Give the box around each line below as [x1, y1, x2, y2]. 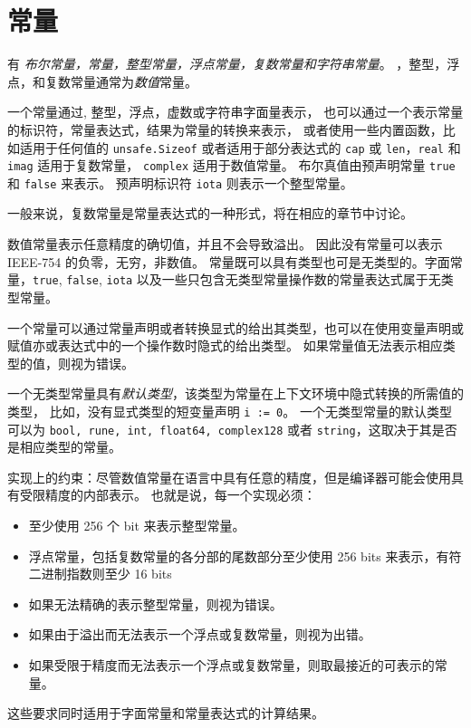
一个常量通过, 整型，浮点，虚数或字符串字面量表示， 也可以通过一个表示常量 [7, 102, 464, 121]
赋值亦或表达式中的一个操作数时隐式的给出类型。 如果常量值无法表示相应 [7, 336, 443, 355]
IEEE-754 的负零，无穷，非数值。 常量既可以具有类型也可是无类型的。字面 [7, 252, 450, 271]
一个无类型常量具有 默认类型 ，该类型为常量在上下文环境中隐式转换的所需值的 [7, 384, 464, 403]
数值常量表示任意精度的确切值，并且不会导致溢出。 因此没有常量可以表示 [7, 235, 443, 254]
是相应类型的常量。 [7, 437, 121, 456]
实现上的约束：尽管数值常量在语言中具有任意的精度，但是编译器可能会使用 [7, 467, 451, 486]
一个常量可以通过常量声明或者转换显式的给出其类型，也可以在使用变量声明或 [7, 318, 464, 337]
